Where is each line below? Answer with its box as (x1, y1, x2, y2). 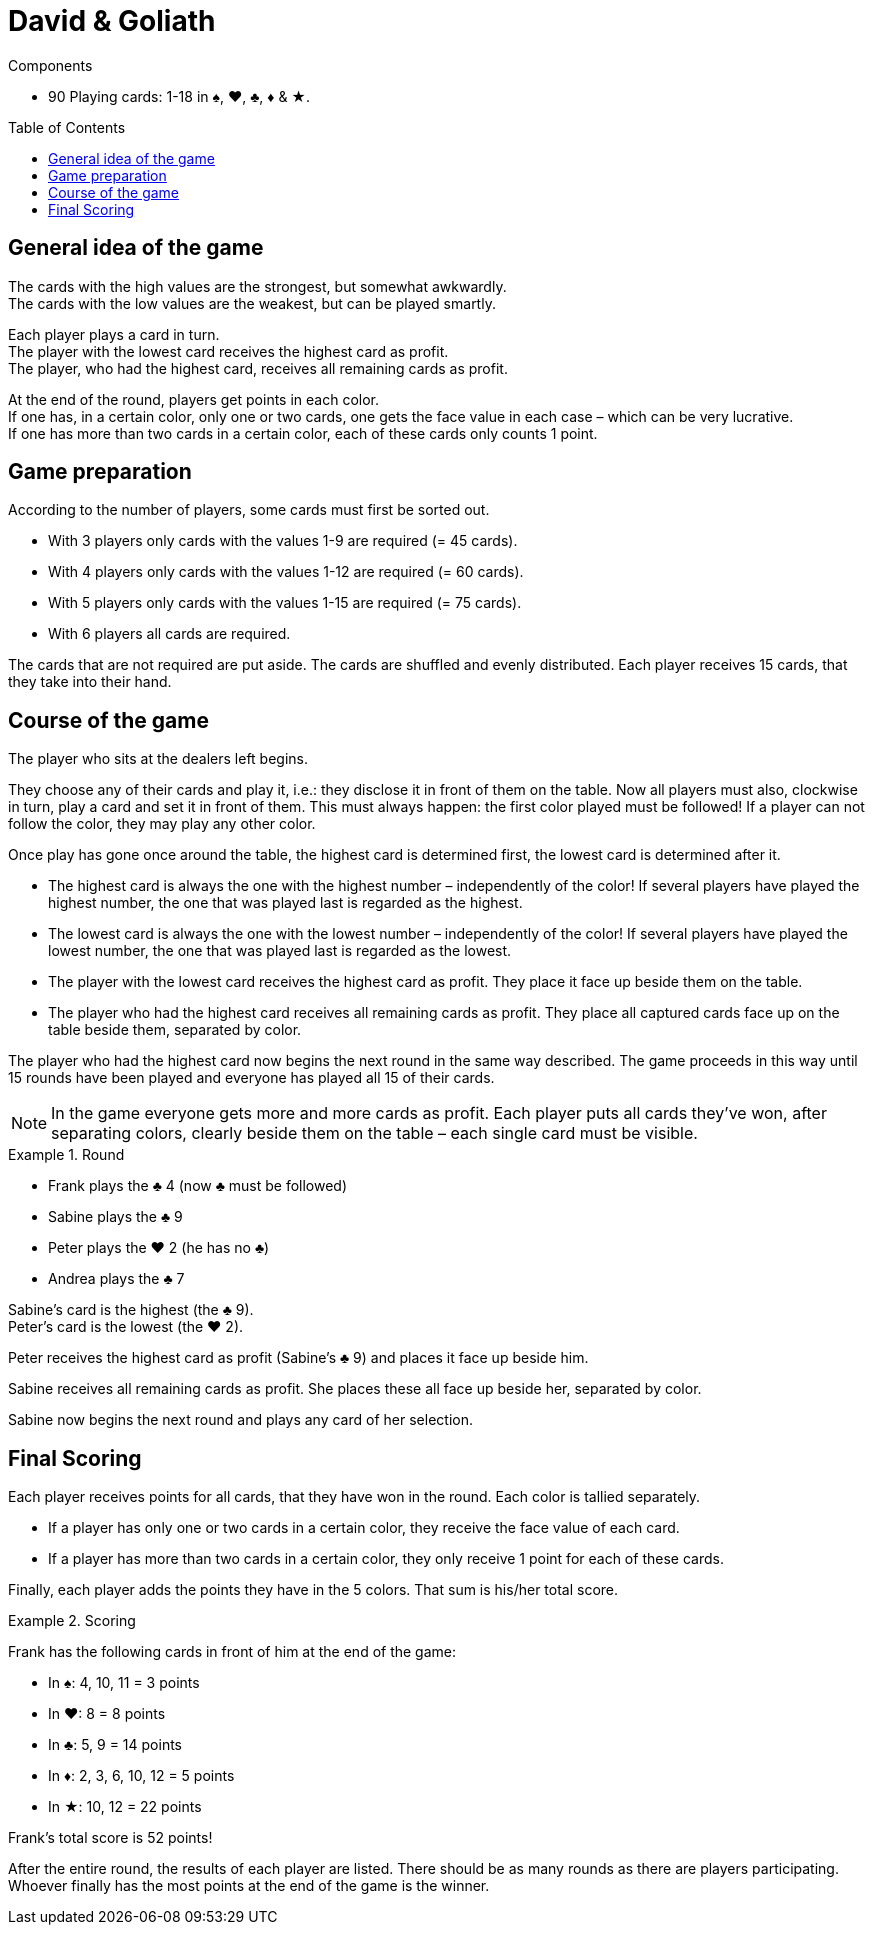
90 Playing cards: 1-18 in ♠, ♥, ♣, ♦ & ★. (48, 87, 311, 105)
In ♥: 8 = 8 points (48, 1705, 166, 1723)
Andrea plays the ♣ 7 (48, 1270, 185, 1288)
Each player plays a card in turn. (8, 325, 220, 343)
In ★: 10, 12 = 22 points (48, 1798, 202, 1816)
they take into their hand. (8, 673, 172, 691)
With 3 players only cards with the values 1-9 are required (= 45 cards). (48, 532, 518, 550)
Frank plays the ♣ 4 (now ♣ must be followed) (48, 1177, 348, 1195)
